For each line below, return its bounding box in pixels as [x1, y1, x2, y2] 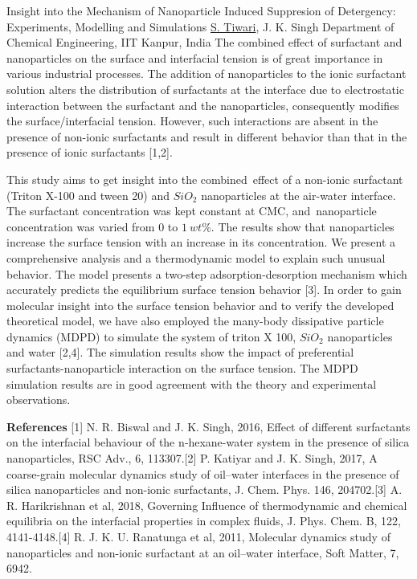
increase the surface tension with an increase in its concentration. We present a [6, 234, 396, 251]
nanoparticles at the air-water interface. [201, 186, 396, 203]
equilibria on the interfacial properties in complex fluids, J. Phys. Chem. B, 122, [6, 512, 402, 529]
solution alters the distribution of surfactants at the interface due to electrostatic [6, 80, 404, 97]
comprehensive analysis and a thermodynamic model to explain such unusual [6, 249, 386, 266]
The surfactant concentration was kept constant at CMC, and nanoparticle [6, 202, 377, 219]
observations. [6, 391, 71, 408]
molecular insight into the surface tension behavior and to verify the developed [6, 296, 395, 313]
